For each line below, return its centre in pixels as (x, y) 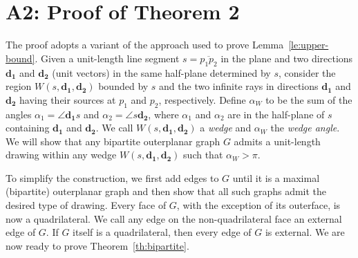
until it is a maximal (276, 177)
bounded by (123, 86)
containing (28, 128)
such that (203, 155)
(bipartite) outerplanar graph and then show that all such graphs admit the (166, 191)
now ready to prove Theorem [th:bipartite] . (97, 245)
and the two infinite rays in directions (239, 86)
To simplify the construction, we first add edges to (112, 177)
